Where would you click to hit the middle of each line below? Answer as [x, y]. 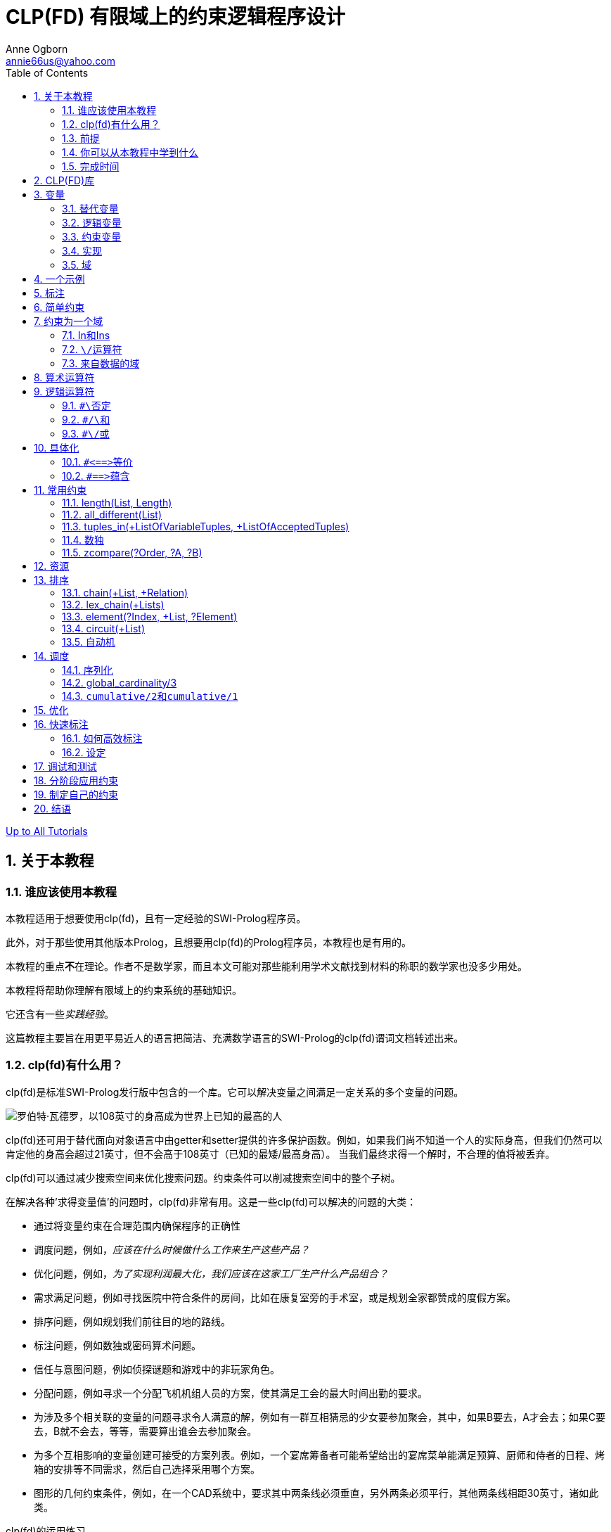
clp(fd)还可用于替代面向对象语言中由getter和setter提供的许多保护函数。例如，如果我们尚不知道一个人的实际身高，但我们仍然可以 [304, 1140]
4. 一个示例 [59, 279]
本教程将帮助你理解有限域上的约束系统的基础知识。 [124, 990]
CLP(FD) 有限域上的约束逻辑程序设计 [176, 17]
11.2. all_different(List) [112, 514]
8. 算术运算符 [64, 377]
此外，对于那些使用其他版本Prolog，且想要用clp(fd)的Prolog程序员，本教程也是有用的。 [209, 942]
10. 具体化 [57, 447]
